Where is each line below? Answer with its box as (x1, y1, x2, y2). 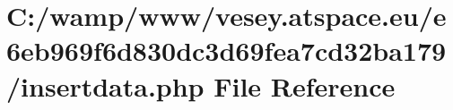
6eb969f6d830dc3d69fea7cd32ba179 (6, 32, 447, 69)
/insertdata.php (6, 67, 205, 104)
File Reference (213, 67, 396, 104)
